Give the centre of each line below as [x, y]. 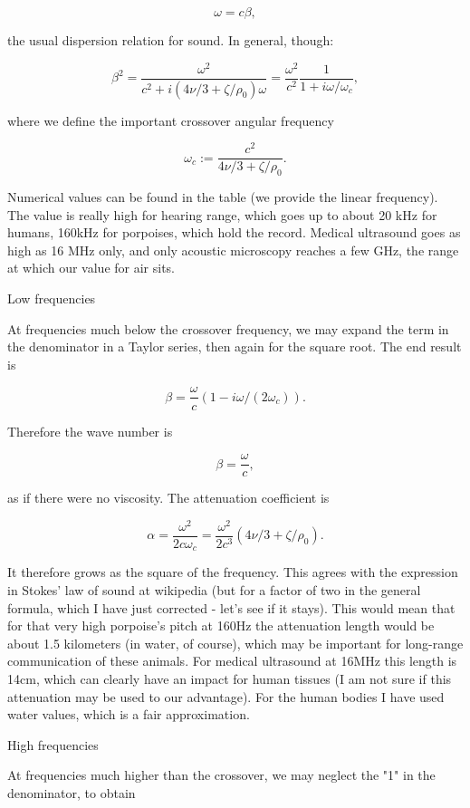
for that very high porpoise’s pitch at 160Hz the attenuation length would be [221, 625]
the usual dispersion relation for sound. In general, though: [171, 40]
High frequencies [53, 744]
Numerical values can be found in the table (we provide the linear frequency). [223, 197]
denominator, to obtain [72, 792]
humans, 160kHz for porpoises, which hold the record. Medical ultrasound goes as [234, 232]
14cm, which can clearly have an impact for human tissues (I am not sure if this [230, 678]
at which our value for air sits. [91, 268]
